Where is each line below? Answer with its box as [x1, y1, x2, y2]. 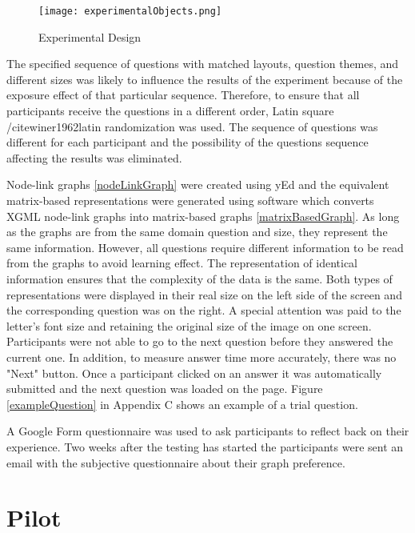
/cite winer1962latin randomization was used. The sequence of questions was [6, 118, 378, 134]
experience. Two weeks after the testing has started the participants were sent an [6, 438, 404, 455]
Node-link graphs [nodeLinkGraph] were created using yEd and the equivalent [6, 176, 389, 193]
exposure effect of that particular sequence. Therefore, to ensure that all [6, 86, 360, 103]
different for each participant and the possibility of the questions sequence [6, 134, 369, 150]
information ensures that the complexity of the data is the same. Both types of [6, 270, 393, 287]
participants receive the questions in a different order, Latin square [6, 102, 334, 119]
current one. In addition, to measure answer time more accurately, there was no [6, 348, 397, 365]
